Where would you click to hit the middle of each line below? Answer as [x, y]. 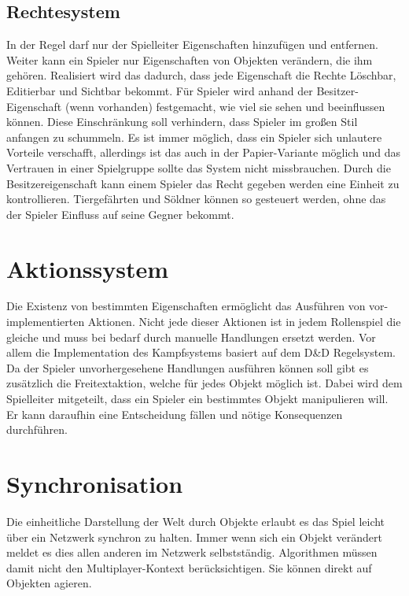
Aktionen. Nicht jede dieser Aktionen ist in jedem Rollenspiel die [244, 322]
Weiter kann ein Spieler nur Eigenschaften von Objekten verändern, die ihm [190, 59]
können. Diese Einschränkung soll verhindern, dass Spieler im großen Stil [182, 122]
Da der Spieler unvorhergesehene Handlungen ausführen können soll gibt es [188, 367]
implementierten [46, 322]
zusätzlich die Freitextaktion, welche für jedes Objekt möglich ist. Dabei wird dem [204, 383]
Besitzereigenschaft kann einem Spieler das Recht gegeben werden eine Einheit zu [203, 183]
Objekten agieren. [49, 583]
